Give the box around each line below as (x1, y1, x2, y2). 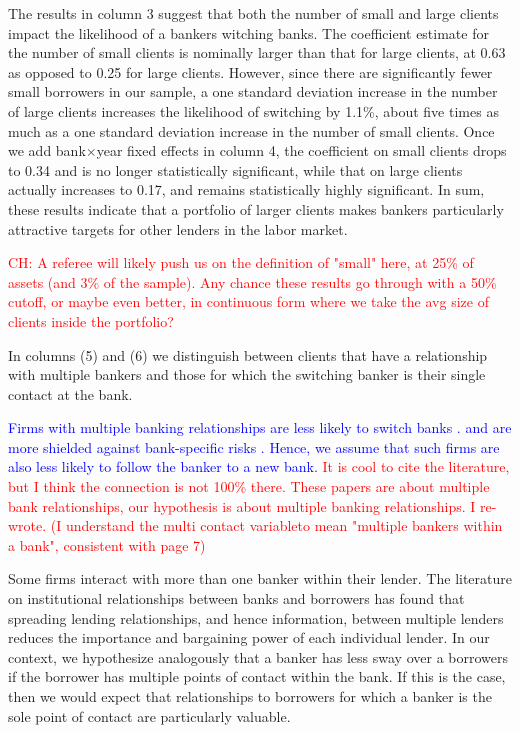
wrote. (8, 515, 47, 536)
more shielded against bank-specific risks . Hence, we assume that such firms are (8, 436, 500, 457)
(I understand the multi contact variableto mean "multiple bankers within (50, 515, 503, 536)
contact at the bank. (8, 383, 133, 404)
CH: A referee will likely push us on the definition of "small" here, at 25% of (8, 252, 474, 273)
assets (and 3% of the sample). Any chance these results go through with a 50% (8, 271, 497, 292)
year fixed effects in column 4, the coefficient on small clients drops (96, 140, 507, 161)
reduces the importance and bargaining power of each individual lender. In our (8, 627, 490, 648)
